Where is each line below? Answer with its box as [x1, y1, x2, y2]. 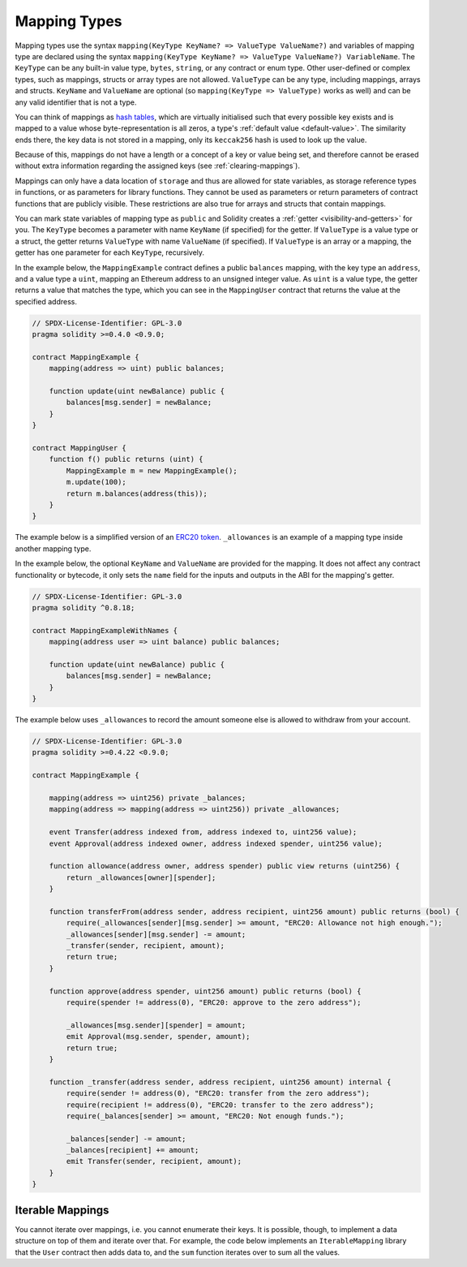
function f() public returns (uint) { [49, 455, 204, 464]
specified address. [15, 296, 77, 306]
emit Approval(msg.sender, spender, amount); [66, 1032, 251, 1041]
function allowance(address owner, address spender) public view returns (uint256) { [49, 861, 401, 871]
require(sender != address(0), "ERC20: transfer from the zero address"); [66, 1088, 371, 1098]
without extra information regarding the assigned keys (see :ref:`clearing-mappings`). [15, 161, 300, 170]
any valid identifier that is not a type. [15, 97, 137, 107]
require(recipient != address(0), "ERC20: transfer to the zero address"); [66, 1100, 375, 1110]
